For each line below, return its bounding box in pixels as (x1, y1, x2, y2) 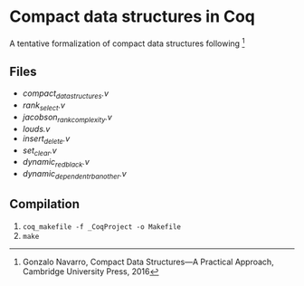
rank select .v (22, 100, 66, 112)
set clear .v (22, 145, 57, 157)
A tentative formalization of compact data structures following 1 (9, 36, 245, 49)
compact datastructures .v (22, 88, 109, 101)
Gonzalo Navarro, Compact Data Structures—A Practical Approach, (22, 256, 274, 267)
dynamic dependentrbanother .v (22, 168, 127, 181)
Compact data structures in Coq (9, 6, 255, 27)
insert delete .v (22, 133, 71, 146)
